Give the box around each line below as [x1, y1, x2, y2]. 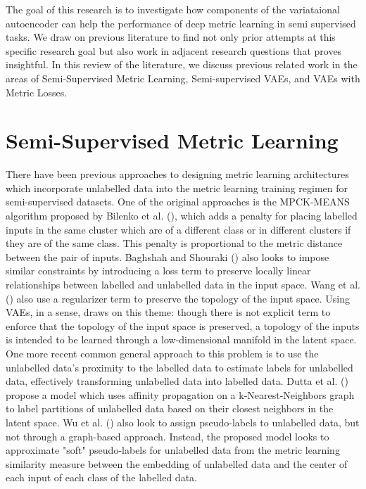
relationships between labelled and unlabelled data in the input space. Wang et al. [6, 277, 360, 292]
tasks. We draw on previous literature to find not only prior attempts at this [6, 30, 336, 44]
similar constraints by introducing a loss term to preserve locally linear [6, 263, 311, 278]
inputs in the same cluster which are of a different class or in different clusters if [6, 222, 351, 236]
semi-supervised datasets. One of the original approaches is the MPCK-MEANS [6, 194, 350, 209]
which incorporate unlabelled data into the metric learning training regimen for [6, 180, 348, 195]
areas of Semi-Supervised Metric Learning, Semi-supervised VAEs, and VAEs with [6, 70, 360, 85]
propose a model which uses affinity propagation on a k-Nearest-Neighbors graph [6, 387, 355, 402]
